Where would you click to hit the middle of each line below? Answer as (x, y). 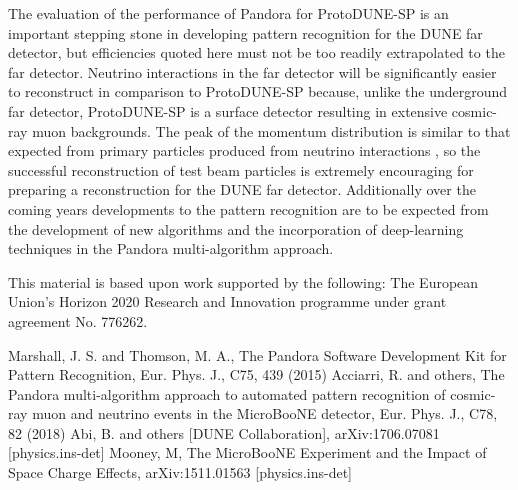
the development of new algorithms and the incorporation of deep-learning (236, 228)
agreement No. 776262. (78, 320)
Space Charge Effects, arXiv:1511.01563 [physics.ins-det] (180, 472)
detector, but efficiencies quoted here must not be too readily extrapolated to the (256, 52)
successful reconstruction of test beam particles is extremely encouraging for (241, 169)
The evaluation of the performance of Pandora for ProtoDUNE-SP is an (228, 13)
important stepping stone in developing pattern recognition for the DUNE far (245, 32)
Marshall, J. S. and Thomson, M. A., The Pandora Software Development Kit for (257, 354)
